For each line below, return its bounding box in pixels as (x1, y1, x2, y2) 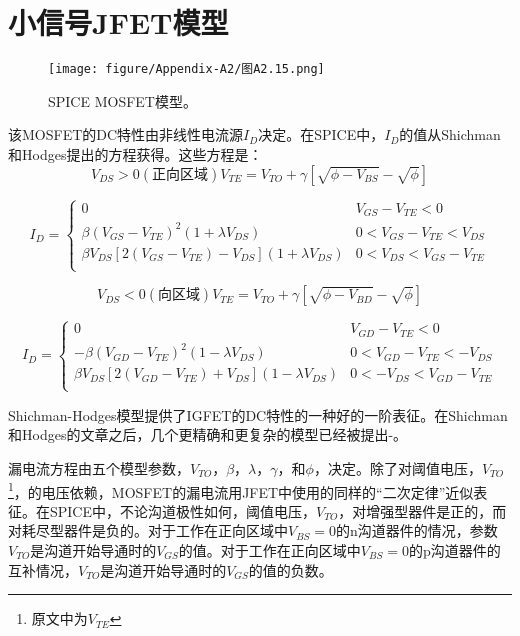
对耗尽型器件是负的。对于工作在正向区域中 (8, 520, 288, 541)
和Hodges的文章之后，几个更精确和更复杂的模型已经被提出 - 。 (8, 424, 408, 445)
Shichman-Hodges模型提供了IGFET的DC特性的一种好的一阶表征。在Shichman (8, 404, 508, 425)
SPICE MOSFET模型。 (48, 90, 197, 111)
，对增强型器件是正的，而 (338, 500, 507, 521)
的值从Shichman (399, 124, 501, 145)
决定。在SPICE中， (258, 124, 385, 145)
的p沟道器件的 (408, 539, 501, 560)
